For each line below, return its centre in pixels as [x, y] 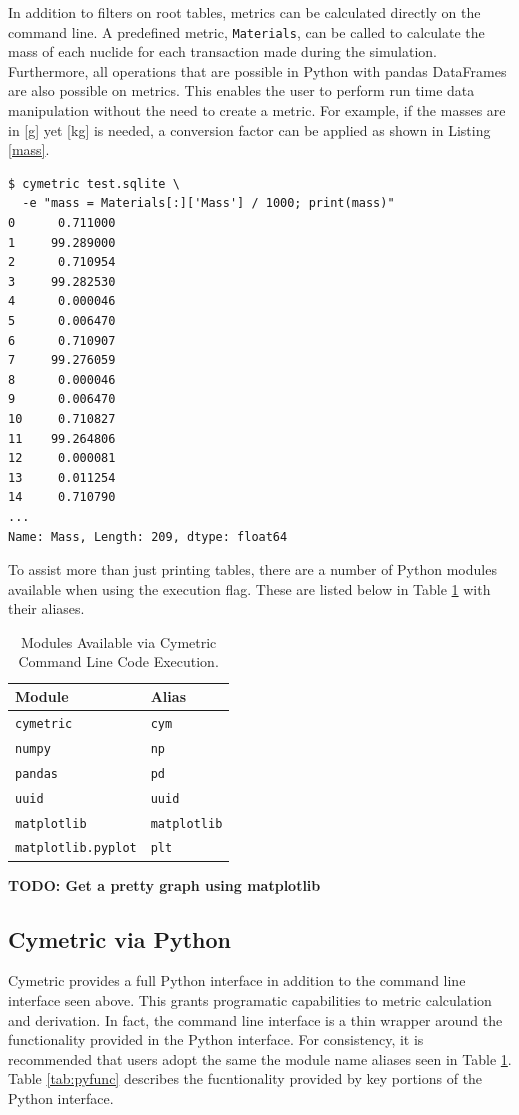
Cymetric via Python [119, 938]
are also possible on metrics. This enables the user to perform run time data [241, 90]
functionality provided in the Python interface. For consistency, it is [216, 1039]
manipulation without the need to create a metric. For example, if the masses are [257, 110]
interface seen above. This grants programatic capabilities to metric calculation [250, 999]
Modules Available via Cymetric [118, 641]
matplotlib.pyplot [76, 848]
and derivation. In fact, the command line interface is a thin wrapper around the [255, 1019]
